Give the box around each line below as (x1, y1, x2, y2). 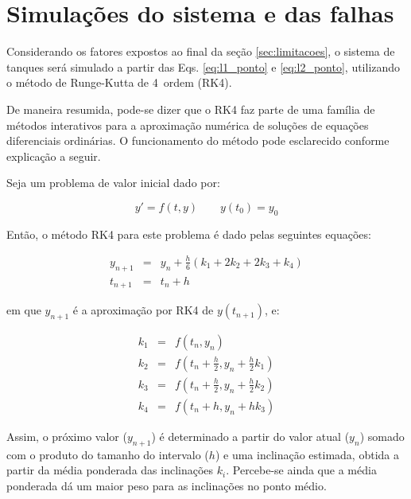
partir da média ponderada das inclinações (6, 462, 214, 478)
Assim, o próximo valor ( (6, 428, 127, 445)
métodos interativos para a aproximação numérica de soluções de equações (6, 116, 369, 133)
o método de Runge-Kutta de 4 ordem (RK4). (6, 74, 232, 91)
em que (6, 302, 41, 318)
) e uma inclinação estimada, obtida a (215, 446, 399, 462)
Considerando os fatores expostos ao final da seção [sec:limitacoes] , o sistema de (6, 43, 395, 60)
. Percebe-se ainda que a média (226, 462, 377, 478)
